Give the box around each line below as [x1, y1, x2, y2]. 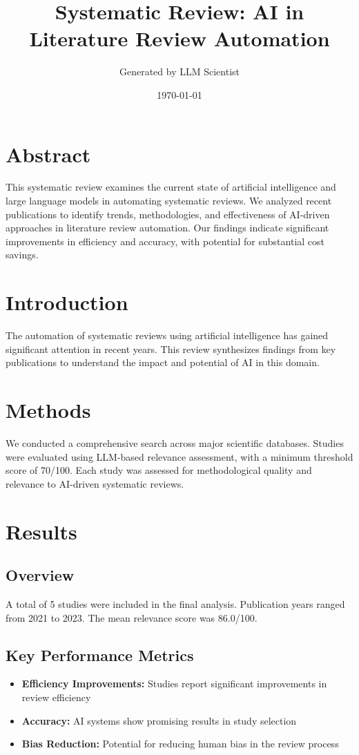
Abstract [6, 140, 91, 168]
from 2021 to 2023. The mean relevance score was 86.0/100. [6, 610, 258, 624]
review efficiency [21, 689, 91, 704]
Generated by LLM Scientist [119, 64, 240, 79]
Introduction [6, 288, 128, 316]
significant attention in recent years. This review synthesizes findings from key [6, 341, 336, 356]
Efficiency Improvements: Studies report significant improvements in [21, 676, 327, 691]
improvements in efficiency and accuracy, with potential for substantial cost [6, 233, 325, 248]
